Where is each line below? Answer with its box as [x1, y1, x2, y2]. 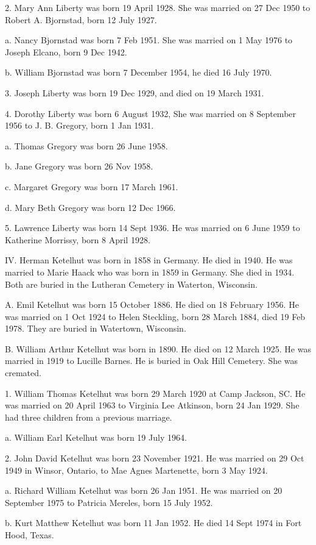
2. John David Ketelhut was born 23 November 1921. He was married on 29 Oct [5, 452, 304, 465]
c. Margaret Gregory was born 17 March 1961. [5, 180, 178, 193]
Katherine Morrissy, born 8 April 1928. [5, 233, 150, 246]
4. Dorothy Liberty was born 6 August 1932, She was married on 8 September [5, 107, 297, 119]
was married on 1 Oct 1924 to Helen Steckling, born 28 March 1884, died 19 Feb [5, 310, 306, 322]
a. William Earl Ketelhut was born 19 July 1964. [5, 431, 187, 444]
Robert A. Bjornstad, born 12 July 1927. [5, 13, 157, 26]
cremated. [5, 366, 41, 379]
